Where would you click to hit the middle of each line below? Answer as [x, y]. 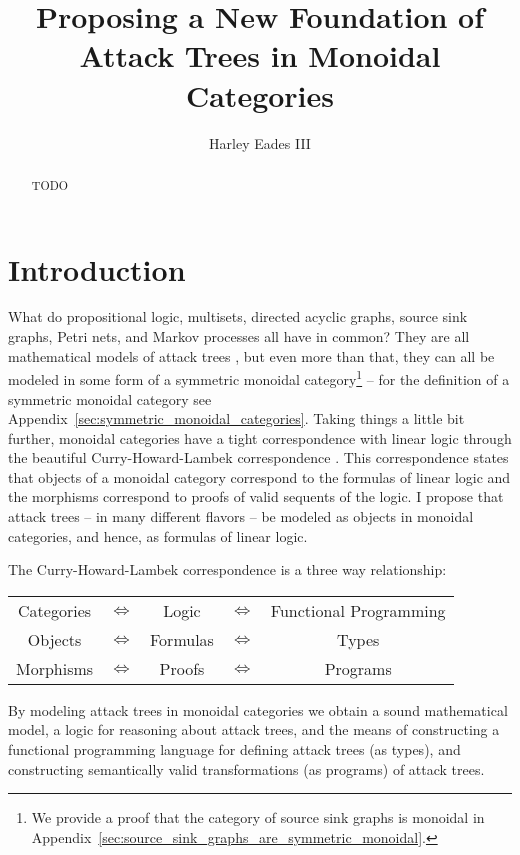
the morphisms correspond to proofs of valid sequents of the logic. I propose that [256, 496]
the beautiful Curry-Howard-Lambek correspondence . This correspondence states [258, 457]
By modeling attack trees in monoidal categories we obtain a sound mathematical [258, 709]
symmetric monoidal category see [110, 398]
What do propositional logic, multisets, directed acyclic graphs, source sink [238, 316]
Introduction [97, 268]
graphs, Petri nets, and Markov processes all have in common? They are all [239, 336]
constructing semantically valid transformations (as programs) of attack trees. [246, 768]
